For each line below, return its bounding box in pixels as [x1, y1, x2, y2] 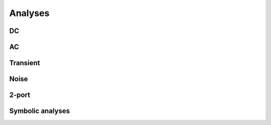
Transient [9, 59, 40, 67]
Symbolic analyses [9, 107, 70, 115]
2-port [9, 91, 30, 99]
